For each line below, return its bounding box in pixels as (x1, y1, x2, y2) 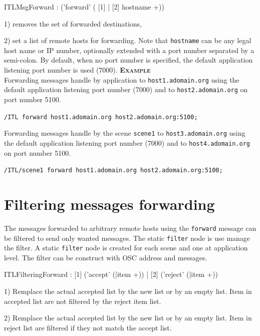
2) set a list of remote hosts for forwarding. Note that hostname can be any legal (4, 35, 251, 46)
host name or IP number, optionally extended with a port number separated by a (4, 45, 254, 55)
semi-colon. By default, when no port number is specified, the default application (4, 55, 253, 65)
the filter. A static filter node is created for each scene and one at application (4, 242, 248, 253)
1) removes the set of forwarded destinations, (4, 18, 142, 29)
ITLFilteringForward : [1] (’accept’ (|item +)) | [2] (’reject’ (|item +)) (4, 269, 218, 279)
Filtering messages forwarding (4, 193, 215, 214)
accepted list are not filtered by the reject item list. (4, 295, 161, 306)
